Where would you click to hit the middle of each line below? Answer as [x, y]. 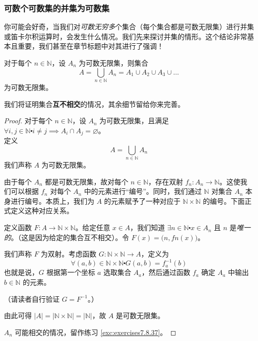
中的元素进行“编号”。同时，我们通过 [143, 191]
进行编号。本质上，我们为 [52, 201]
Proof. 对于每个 [28, 121]
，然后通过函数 [166, 272]
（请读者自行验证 [32, 298]
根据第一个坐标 [71, 272]
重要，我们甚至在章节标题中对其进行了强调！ [91, 46]
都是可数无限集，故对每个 [87, 181]
